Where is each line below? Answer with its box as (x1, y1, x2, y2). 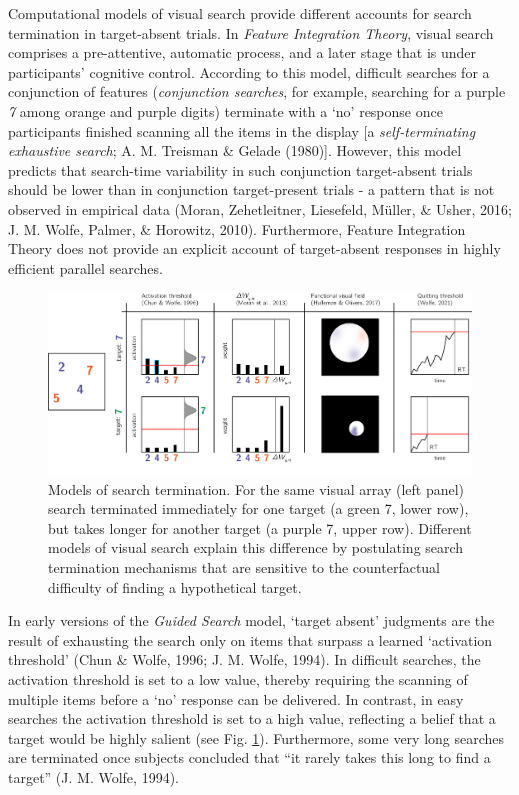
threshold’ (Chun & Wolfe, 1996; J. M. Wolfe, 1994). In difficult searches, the (8, 649, 481, 670)
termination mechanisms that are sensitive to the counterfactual (48, 557, 441, 578)
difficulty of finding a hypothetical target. (48, 576, 302, 597)
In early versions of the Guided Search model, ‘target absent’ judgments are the (8, 610, 495, 631)
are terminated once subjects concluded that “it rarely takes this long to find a (8, 747, 491, 768)
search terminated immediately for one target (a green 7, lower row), (48, 498, 469, 519)
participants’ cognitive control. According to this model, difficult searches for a (8, 61, 490, 82)
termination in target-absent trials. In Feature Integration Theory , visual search (8, 22, 494, 43)
